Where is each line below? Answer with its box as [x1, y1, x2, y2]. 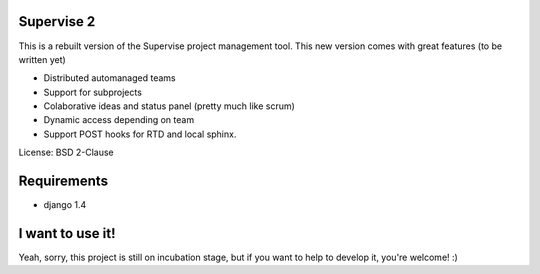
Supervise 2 [18, 13, 96, 30]
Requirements [18, 173, 109, 190]
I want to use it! [18, 225, 116, 242]
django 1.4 [43, 199, 87, 211]
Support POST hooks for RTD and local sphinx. [43, 128, 237, 140]
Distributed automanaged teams [43, 72, 176, 84]
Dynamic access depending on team [43, 114, 195, 126]
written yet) [18, 53, 67, 65]
